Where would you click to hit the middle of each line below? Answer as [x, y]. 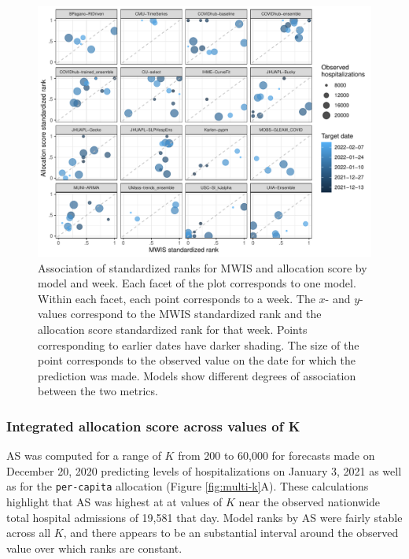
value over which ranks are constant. [94, 548]
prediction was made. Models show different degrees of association [197, 375]
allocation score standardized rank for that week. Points [173, 329]
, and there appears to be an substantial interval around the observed [231, 533]
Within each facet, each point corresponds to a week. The [177, 298]
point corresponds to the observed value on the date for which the [197, 360]
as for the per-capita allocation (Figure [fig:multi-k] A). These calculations [188, 486]
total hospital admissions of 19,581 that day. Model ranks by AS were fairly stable [204, 517]
